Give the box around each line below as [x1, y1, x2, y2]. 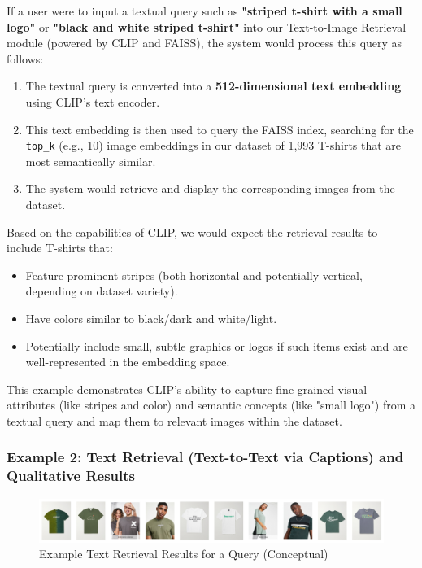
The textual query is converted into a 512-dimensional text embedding [25, 77, 402, 94]
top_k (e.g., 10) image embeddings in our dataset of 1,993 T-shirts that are [25, 137, 402, 154]
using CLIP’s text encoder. [25, 93, 160, 110]
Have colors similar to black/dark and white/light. [25, 309, 277, 326]
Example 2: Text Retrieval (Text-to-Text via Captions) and [7, 447, 404, 467]
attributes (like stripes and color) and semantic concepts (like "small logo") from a [7, 396, 416, 413]
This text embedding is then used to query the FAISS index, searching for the [25, 120, 414, 138]
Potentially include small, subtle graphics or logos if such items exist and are [25, 337, 408, 354]
